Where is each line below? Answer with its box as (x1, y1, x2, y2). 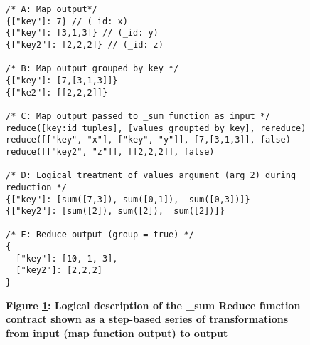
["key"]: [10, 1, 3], (16, 253, 118, 264)
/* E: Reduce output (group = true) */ (6, 230, 194, 240)
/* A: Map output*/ (6, 4, 97, 14)
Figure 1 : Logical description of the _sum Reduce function (6, 297, 301, 312)
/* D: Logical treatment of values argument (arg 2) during (6, 170, 296, 181)
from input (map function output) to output (6, 325, 228, 340)
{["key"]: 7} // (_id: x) (6, 16, 128, 26)
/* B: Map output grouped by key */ (6, 63, 179, 74)
